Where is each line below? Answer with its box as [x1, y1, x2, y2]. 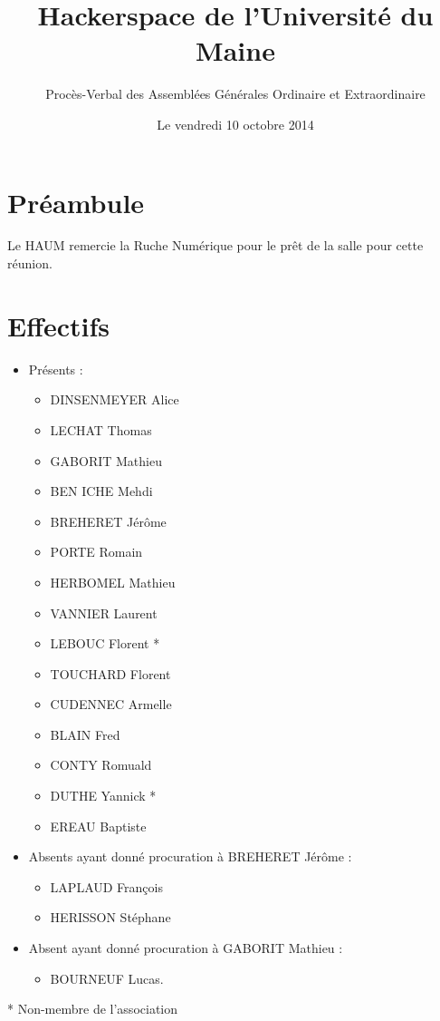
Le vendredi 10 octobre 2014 [157, 114, 314, 133]
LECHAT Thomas [50, 420, 152, 439]
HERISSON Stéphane [50, 908, 171, 927]
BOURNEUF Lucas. [50, 968, 164, 987]
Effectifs [7, 306, 110, 344]
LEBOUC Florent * [50, 634, 160, 653]
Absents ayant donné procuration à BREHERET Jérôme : [28, 847, 352, 866]
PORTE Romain [50, 542, 143, 561]
